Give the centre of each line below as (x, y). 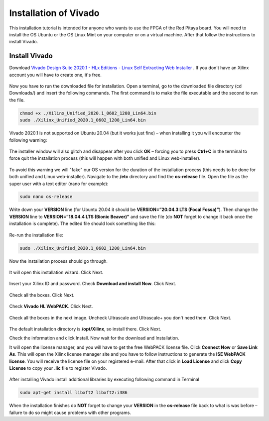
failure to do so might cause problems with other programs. (70, 413)
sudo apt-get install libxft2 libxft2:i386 (74, 393)
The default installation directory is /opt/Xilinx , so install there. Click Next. (85, 329)
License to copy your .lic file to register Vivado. (58, 368)
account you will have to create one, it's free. (56, 75)
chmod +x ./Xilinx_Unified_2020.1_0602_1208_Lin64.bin (88, 113)
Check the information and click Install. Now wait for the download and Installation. (94, 338)
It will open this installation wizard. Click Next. (56, 272)
